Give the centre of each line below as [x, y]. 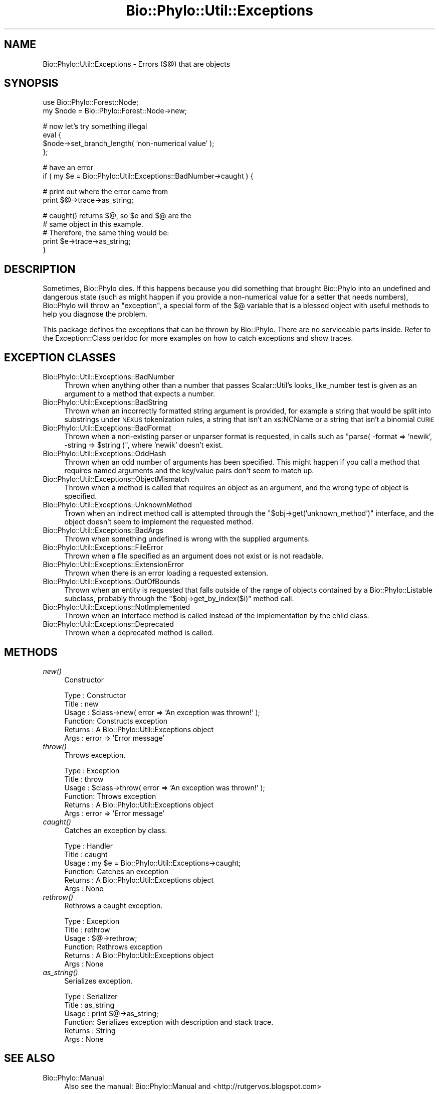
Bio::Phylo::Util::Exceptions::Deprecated [108, 624]
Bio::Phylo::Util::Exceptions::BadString [105, 402]
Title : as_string [89, 1005]
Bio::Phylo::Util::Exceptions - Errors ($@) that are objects [137, 64]
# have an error [68, 168]
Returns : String [90, 1030]
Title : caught [86, 854]
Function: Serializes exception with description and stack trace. [169, 1022]
